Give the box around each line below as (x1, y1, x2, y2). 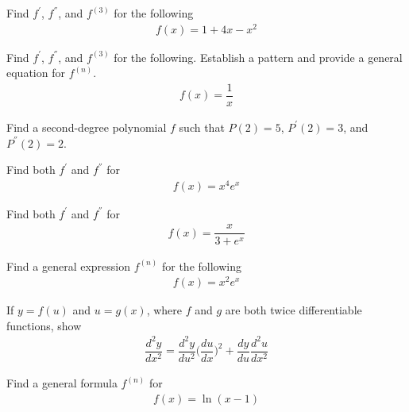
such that (179, 118, 225, 135)
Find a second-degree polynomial (6, 118, 167, 135)
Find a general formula (6, 375, 118, 391)
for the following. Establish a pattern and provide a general (114, 48, 403, 65)
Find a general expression (6, 257, 130, 274)
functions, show (6, 317, 82, 333)
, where (146, 302, 183, 318)
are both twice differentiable (225, 302, 362, 318)
